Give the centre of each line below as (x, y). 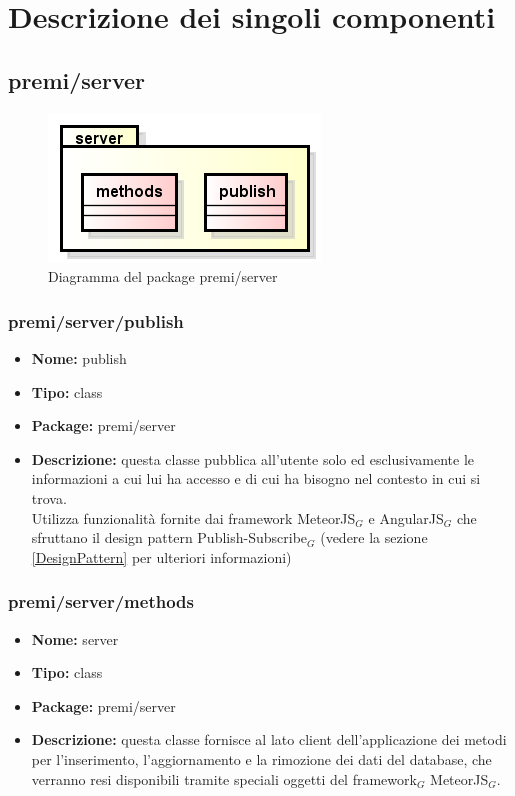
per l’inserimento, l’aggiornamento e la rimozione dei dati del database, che (261, 758)
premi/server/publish (96, 320)
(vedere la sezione (374, 537)
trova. (49, 497)
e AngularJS (406, 517)
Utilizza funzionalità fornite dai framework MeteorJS (193, 517)
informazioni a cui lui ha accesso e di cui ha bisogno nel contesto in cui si (256, 478)
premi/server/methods (101, 601)
